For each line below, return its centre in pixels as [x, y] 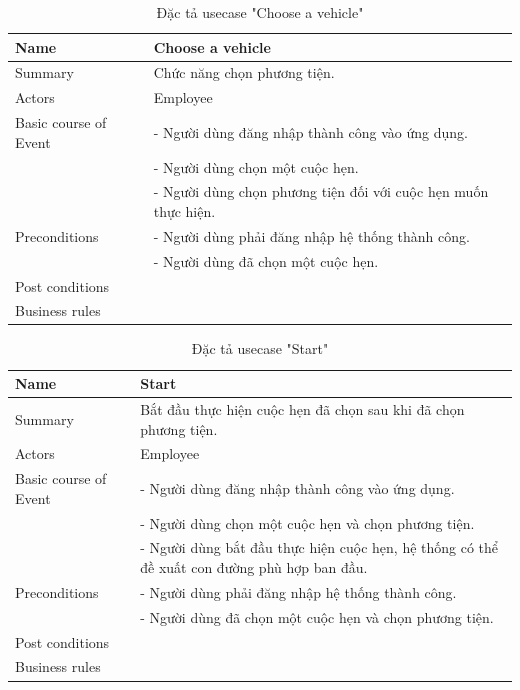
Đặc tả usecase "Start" [260, 348]
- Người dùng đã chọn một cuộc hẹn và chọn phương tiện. [317, 616]
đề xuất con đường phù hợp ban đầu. [254, 567]
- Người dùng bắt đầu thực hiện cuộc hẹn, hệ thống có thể [319, 547]
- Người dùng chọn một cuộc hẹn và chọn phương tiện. [307, 522]
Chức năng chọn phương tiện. [244, 72]
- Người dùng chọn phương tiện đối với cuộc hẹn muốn [321, 191]
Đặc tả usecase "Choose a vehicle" [260, 12]
